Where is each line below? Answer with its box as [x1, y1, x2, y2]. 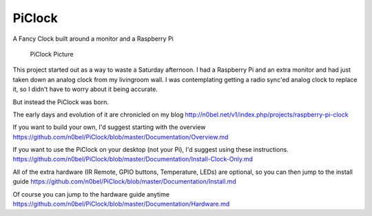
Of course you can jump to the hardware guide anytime [12, 190, 170, 198]
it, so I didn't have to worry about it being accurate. [12, 85, 158, 93]
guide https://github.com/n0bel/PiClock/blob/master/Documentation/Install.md [12, 177, 237, 186]
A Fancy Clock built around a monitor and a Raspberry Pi [12, 35, 174, 43]
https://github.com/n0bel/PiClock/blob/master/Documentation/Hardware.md [12, 200, 230, 208]
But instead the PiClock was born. [12, 97, 110, 106]
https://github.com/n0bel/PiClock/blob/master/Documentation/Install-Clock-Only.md [12, 155, 254, 164]
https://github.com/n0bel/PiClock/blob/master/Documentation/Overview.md [12, 132, 229, 141]
